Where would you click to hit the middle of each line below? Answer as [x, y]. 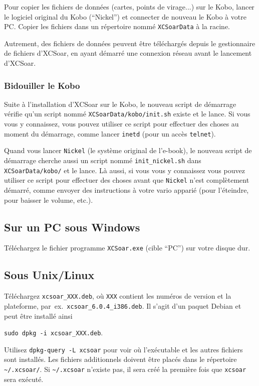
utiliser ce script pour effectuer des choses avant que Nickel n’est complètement [127, 180]
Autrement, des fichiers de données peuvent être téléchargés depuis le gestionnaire [130, 43]
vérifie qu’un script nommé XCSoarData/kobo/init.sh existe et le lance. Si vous [127, 114]
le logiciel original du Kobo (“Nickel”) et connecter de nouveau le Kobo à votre [125, 16]
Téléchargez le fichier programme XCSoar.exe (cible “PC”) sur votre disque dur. [127, 248]
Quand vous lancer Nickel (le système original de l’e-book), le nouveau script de [128, 150]
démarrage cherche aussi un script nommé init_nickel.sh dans [103, 160]
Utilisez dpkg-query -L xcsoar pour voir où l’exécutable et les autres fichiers [123, 349]
